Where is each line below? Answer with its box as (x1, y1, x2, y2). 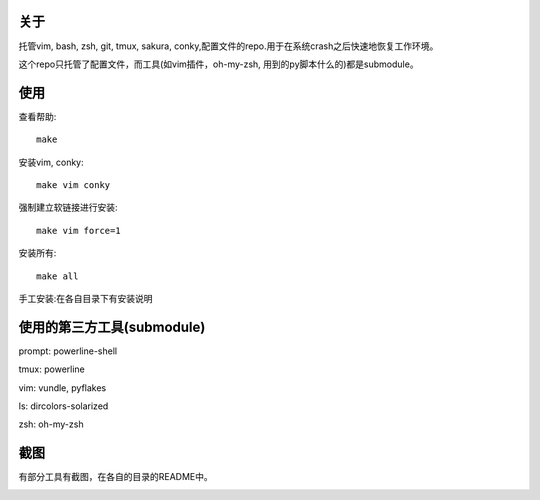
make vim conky (36, 179, 111, 190)
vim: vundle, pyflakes (18, 381, 107, 394)
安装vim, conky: (18, 156, 84, 168)
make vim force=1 (36, 225, 121, 236)
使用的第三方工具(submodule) (18, 318, 206, 335)
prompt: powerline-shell (18, 345, 118, 357)
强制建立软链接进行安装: (18, 201, 119, 214)
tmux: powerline (18, 363, 85, 375)
